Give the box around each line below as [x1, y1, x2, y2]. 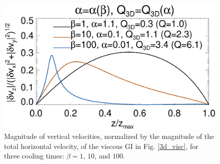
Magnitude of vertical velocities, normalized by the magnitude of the [4, 131, 214, 141]
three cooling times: [4, 150, 64, 161]
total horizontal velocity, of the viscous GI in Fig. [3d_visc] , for [4, 140, 198, 151]
